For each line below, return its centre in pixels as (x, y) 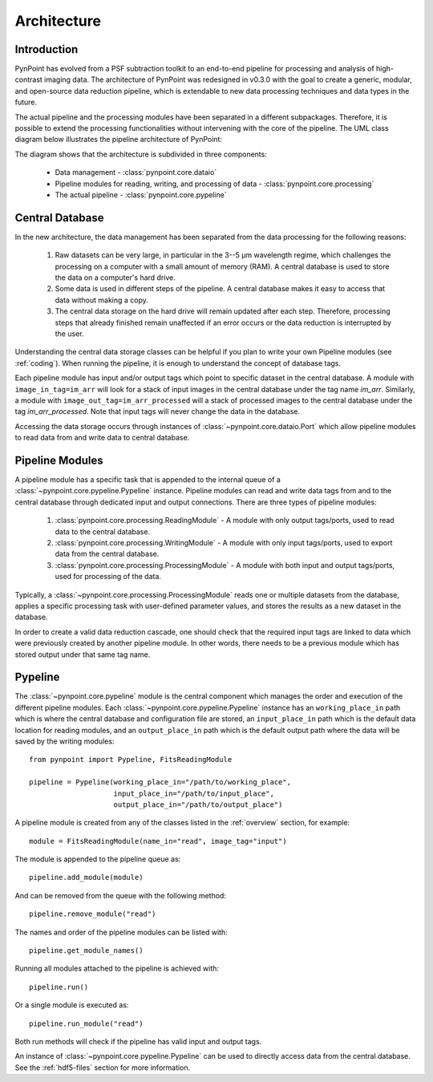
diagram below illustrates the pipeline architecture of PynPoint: (118, 140)
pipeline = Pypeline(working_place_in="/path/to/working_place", (160, 782)
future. (26, 102)
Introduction (47, 49)
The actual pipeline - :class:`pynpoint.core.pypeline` (141, 195)
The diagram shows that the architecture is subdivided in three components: (141, 154)
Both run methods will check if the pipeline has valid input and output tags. (138, 1041)
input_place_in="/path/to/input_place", (194, 793)
